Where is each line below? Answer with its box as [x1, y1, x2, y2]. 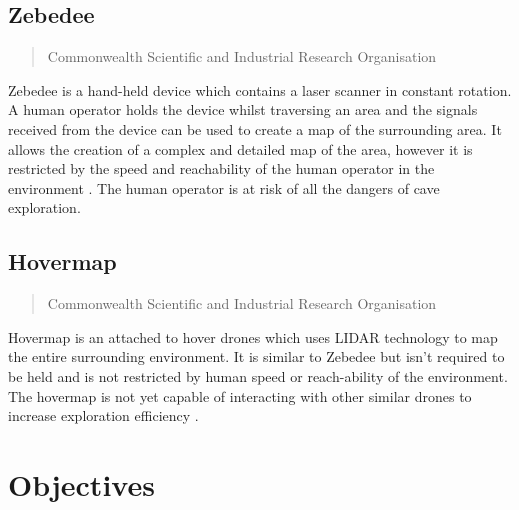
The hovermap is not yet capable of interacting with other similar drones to [8, 385, 472, 406]
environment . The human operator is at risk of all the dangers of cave [8, 177, 440, 198]
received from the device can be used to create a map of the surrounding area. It [8, 118, 502, 139]
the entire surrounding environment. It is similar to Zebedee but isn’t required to [8, 346, 505, 367]
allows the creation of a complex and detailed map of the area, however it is [8, 138, 473, 159]
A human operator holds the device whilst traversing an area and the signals [8, 99, 478, 120]
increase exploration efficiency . [8, 405, 199, 426]
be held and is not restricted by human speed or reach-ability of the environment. [8, 365, 508, 386]
